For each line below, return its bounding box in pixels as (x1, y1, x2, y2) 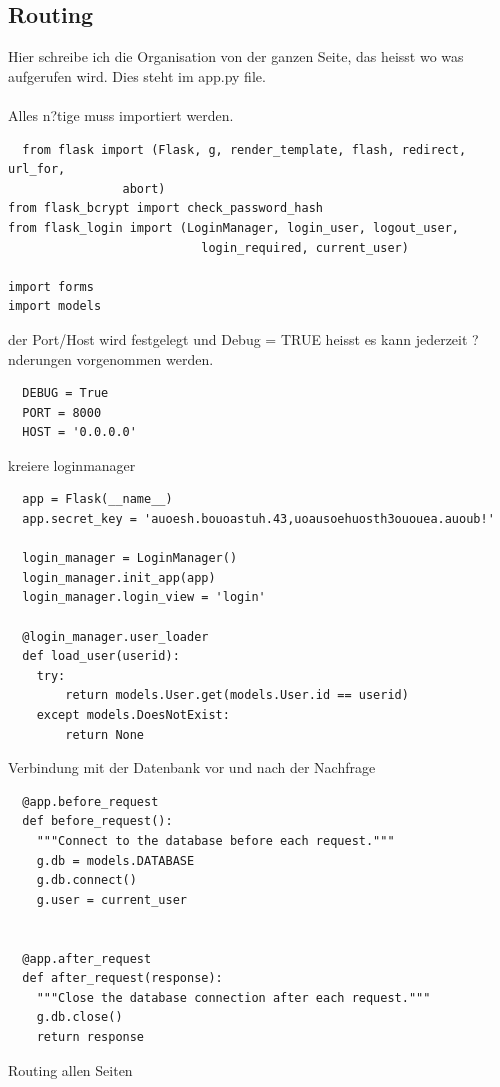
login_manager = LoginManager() (22, 551, 238, 566)
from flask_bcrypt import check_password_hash (8, 201, 323, 216)
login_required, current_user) (201, 240, 409, 255)
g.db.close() (36, 1010, 123, 1025)
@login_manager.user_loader (22, 629, 209, 644)
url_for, (8, 162, 66, 177)
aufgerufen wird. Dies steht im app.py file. (8, 65, 266, 86)
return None (65, 727, 145, 742)
